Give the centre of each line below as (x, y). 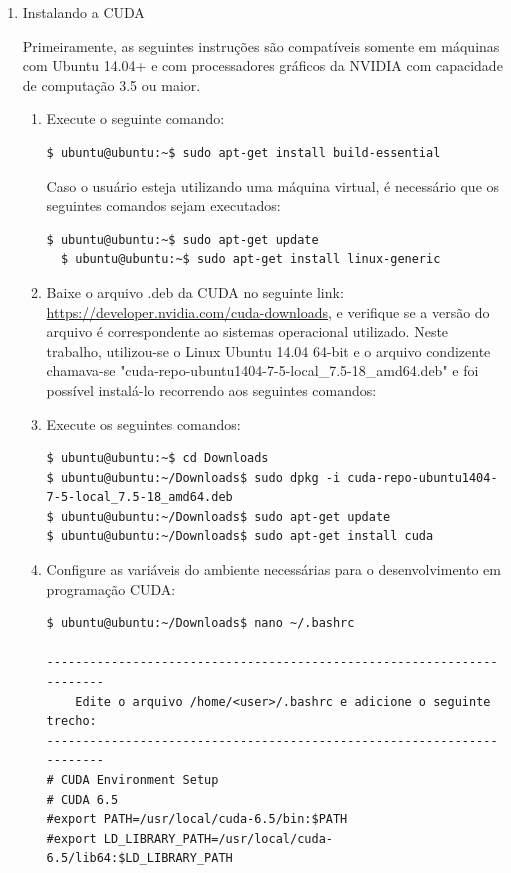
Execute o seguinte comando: (135, 118)
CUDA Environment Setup (139, 780)
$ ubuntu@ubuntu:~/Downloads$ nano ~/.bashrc (200, 623)
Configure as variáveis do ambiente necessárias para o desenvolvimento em (273, 569)
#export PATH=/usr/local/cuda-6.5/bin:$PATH (197, 819)
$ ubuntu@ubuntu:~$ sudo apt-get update (182, 239)
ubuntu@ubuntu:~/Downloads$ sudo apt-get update (225, 516)
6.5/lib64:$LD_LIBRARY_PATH (139, 858)
